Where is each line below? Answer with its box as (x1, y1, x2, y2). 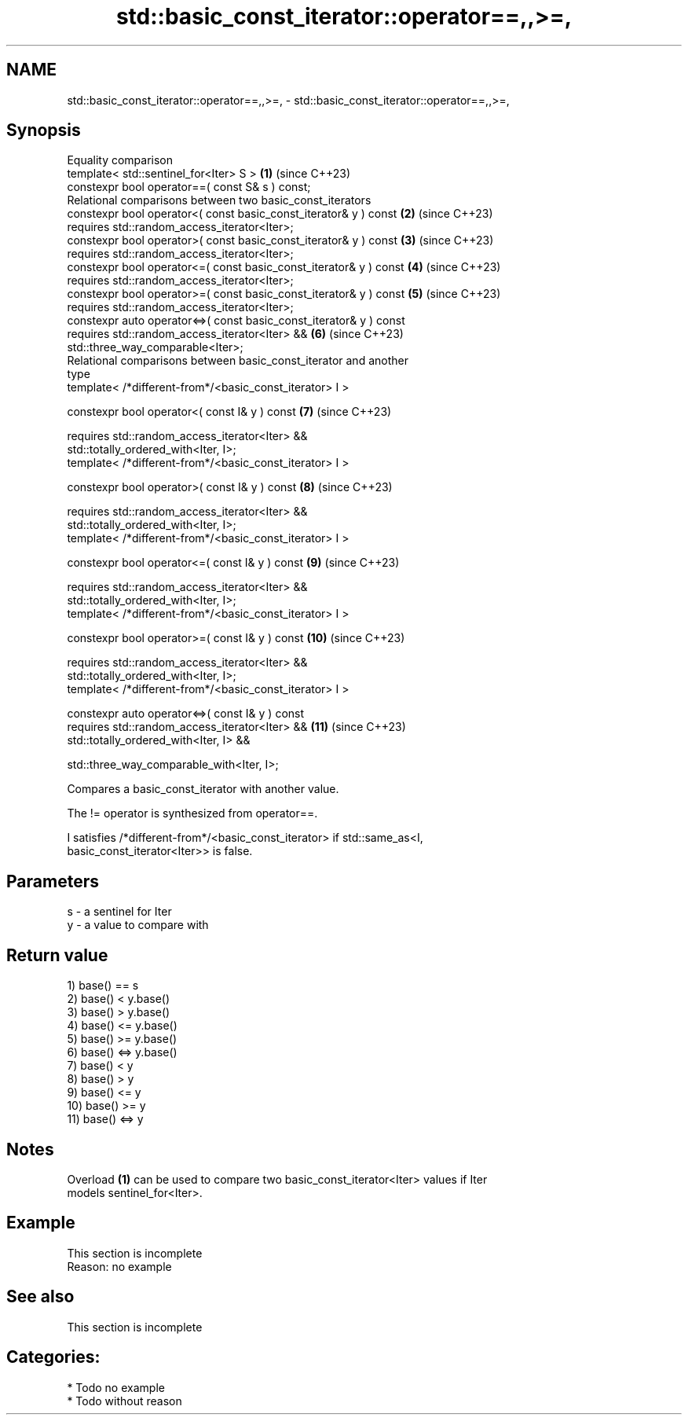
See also (6, 1287, 75, 1307)
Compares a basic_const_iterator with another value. (67, 782, 339, 796)
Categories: (6, 1347, 101, 1368)
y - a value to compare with (67, 918, 209, 932)
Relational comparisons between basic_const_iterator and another (67, 354, 408, 368)
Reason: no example (67, 1259, 172, 1273)
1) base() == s (67, 979, 139, 993)
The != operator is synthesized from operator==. (67, 806, 318, 821)
